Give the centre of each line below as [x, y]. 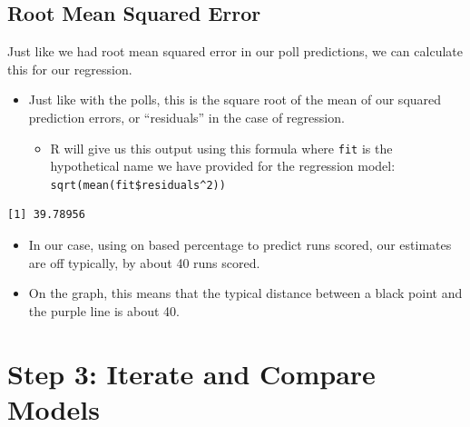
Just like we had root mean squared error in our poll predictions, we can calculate [235, 51]
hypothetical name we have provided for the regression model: [223, 166]
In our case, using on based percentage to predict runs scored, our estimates [240, 245]
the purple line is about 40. [104, 310]
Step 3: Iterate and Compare [191, 373]
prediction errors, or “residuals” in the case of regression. [186, 117]
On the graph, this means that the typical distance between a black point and [245, 293]
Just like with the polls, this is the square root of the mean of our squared [235, 99]
